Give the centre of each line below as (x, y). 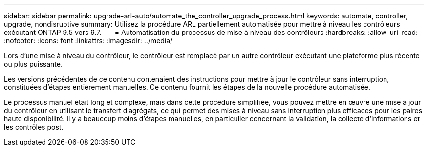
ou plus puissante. (33, 64)
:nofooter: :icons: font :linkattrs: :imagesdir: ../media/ (88, 41)
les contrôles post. (34, 127)
